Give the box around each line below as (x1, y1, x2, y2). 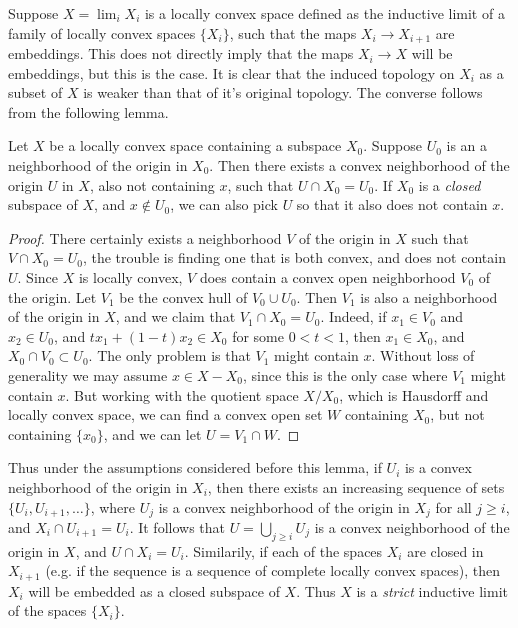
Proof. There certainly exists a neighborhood (8, 227, 282, 248)
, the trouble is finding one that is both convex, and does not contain (82, 247, 506, 268)
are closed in (407, 540, 484, 561)
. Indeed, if (320, 306, 387, 327)
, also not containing (89, 174, 215, 195)
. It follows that (129, 516, 226, 537)
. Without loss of (371, 345, 475, 366)
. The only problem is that (88, 345, 251, 366)
